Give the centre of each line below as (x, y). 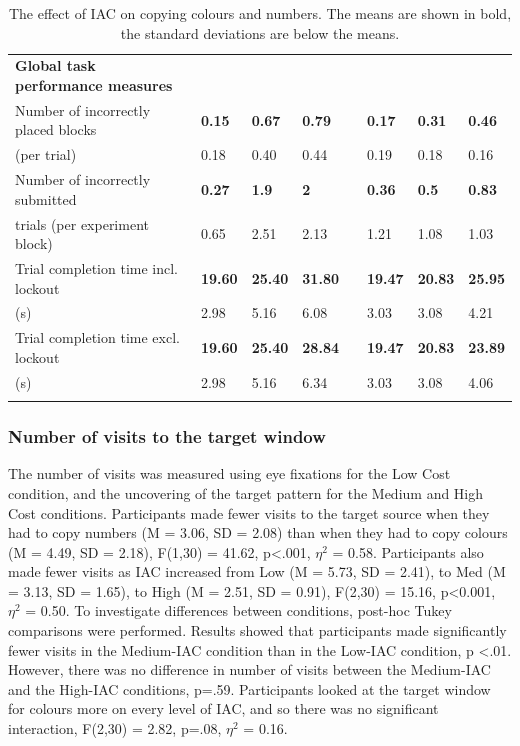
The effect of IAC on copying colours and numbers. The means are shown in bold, (260, 13)
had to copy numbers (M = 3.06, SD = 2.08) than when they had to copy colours (258, 532)
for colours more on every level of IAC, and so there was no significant (223, 708)
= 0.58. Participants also (408, 551)
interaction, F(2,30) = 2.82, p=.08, (115, 728)
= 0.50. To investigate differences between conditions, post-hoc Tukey (238, 610)
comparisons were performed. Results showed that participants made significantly (257, 630)
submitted (46, 198)
